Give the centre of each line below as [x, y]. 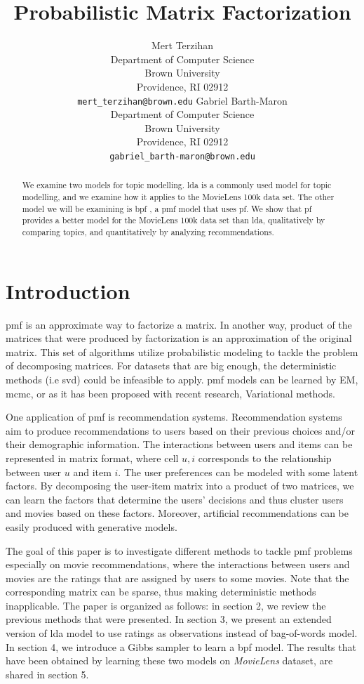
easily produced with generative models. [92, 526]
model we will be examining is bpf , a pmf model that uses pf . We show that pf [167, 208]
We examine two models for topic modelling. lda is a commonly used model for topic [177, 185]
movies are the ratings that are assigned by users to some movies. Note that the [177, 578]
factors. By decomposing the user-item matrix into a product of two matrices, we [180, 486]
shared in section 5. [47, 674]
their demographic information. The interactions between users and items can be [179, 444]
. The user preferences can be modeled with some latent [238, 472]
